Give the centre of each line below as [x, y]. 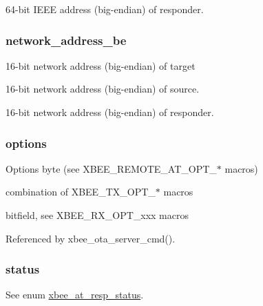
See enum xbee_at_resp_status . [75, 295]
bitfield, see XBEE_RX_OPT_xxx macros [97, 215]
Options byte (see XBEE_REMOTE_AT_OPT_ [111, 168]
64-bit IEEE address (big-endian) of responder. [105, 9]
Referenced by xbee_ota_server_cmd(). [91, 238]
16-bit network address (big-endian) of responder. [110, 112]
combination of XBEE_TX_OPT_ [81, 192]
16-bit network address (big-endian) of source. [103, 89]
